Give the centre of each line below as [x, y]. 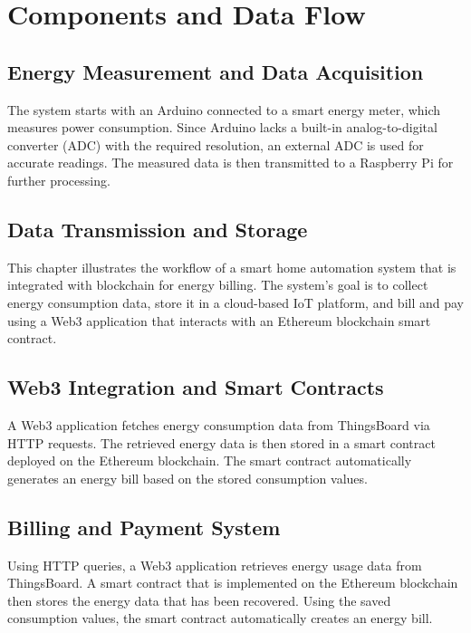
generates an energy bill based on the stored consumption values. [187, 478]
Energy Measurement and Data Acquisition [216, 71]
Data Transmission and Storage [158, 229]
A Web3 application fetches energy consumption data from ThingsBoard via [219, 424]
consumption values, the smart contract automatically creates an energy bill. [220, 618]
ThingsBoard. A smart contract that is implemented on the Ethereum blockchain [233, 583]
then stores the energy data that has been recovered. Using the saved [199, 600]
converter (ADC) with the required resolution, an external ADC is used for [216, 144]
